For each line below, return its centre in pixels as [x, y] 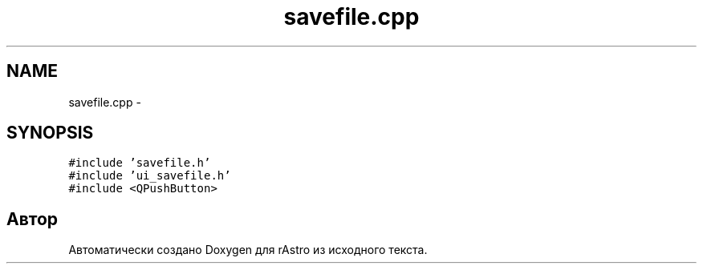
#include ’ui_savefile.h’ [150, 176]
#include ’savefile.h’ [140, 163]
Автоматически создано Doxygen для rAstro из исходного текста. [248, 250]
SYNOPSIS [50, 133]
